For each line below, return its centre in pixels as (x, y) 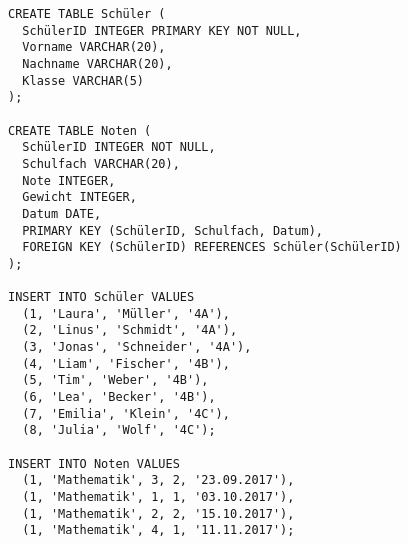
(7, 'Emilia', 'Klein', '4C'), (126, 413)
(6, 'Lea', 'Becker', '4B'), (119, 397)
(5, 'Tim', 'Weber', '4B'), (115, 380)
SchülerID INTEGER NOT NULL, (119, 147)
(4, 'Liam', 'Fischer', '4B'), (126, 363)
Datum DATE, (62, 213)
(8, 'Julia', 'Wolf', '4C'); (119, 430)
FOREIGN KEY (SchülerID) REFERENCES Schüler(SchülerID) (212, 247)
